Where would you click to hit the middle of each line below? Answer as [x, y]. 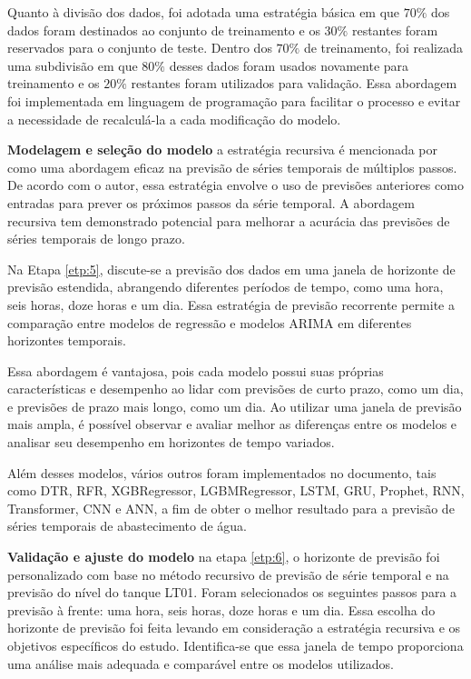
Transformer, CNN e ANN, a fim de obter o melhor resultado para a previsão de [231, 508]
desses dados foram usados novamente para [289, 65]
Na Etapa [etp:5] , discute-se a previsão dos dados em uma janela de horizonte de [231, 269]
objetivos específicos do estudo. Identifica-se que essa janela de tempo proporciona [235, 645]
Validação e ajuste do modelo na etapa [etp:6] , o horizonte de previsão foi [224, 557]
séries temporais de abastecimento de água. [128, 526]
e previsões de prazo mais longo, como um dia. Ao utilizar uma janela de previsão [235, 406]
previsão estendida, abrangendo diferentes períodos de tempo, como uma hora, [226, 287]
